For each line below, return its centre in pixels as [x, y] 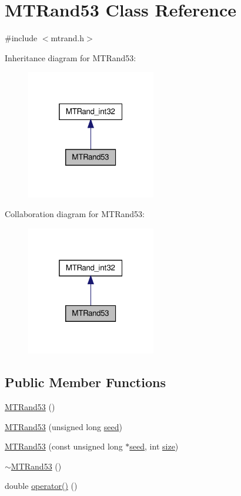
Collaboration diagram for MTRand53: [75, 214]
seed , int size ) [154, 446]
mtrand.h [68, 38]
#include [21, 38]
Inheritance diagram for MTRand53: [71, 57]
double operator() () [41, 486]
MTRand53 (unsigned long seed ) [63, 426]
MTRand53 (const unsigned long [64, 446]
